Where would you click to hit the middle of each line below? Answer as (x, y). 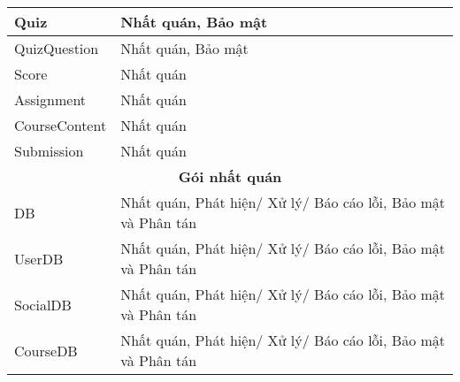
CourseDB (46, 350)
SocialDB (43, 304)
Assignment (50, 99)
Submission (49, 151)
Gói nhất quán (230, 176)
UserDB (39, 258)
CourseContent (61, 125)
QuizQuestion (57, 48)
